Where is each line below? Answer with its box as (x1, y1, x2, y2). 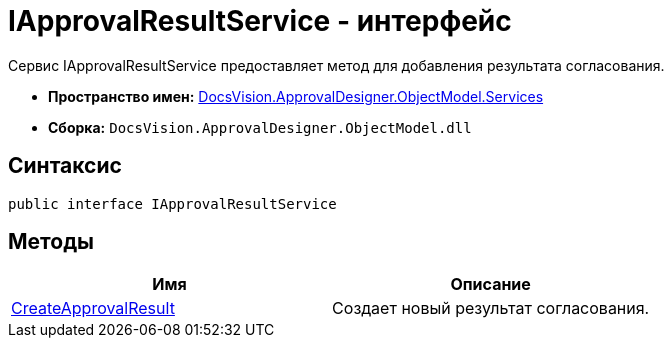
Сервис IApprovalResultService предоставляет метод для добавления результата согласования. (8, 56, 665, 74)
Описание (450, 274, 531, 295)
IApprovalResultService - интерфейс (8, 4, 512, 38)
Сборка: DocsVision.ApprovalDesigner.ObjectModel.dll (48, 118, 472, 136)
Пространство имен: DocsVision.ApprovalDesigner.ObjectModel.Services (48, 87, 544, 105)
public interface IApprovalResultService (8, 195, 337, 212)
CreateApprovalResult (11, 298, 175, 319)
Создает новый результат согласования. (332, 298, 650, 319)
